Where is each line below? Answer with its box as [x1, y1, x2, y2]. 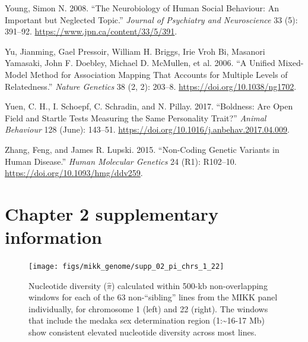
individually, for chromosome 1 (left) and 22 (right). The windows [28, 302, 268, 315]
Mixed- [278, 57, 304, 69]
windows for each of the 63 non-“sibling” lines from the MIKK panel [28, 291, 278, 303]
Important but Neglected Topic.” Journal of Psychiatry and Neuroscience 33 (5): [5, 13, 298, 26]
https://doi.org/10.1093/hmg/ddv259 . [5, 167, 143, 179]
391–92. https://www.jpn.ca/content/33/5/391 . [5, 25, 177, 37]
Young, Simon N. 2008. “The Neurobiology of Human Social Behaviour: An [5, 2, 279, 14]
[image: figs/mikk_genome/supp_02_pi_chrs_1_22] [28, 262, 224, 271]
